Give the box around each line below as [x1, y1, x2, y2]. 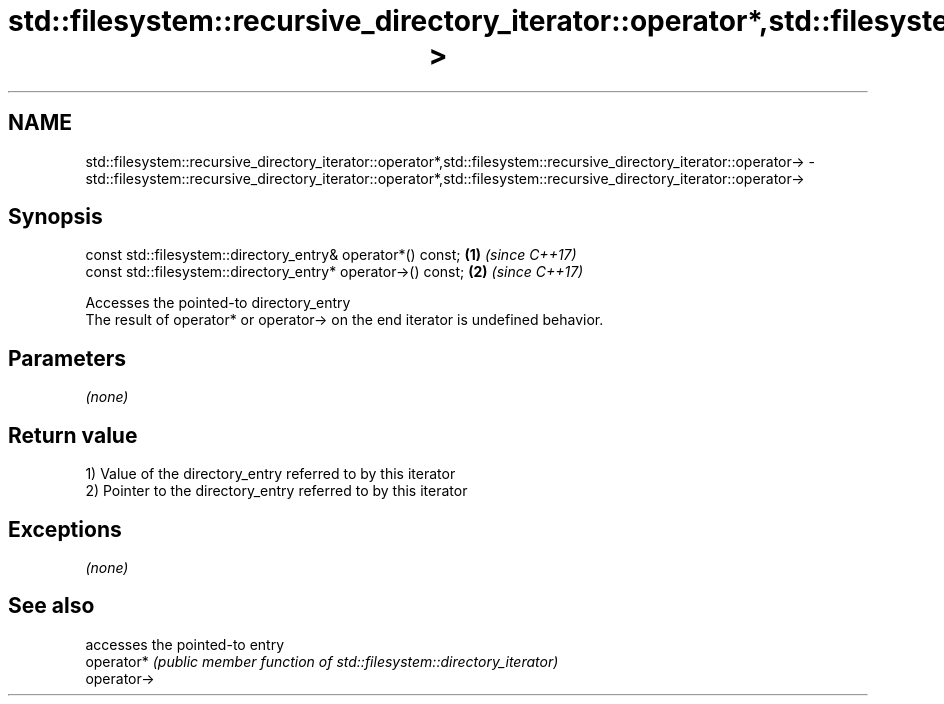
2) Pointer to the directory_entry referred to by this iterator [85, 482, 468, 500]
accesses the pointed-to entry [85, 635, 285, 653]
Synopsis [8, 204, 103, 230]
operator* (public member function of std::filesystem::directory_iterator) [85, 652, 559, 670]
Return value [8, 422, 138, 448]
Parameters [8, 345, 126, 371]
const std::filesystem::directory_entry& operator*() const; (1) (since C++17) [85, 246, 577, 264]
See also [8, 593, 95, 619]
